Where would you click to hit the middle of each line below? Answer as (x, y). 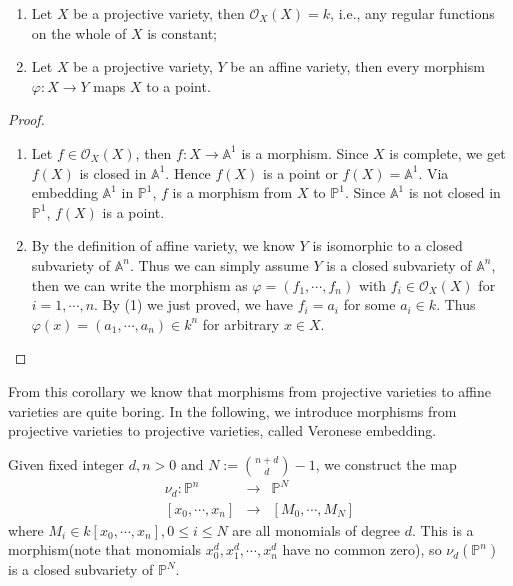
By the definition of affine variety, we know (163, 245)
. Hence (188, 172)
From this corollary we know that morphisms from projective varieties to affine (249, 390)
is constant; (182, 32)
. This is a (443, 529)
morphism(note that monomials (105, 549)
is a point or (300, 172)
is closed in (113, 172)
